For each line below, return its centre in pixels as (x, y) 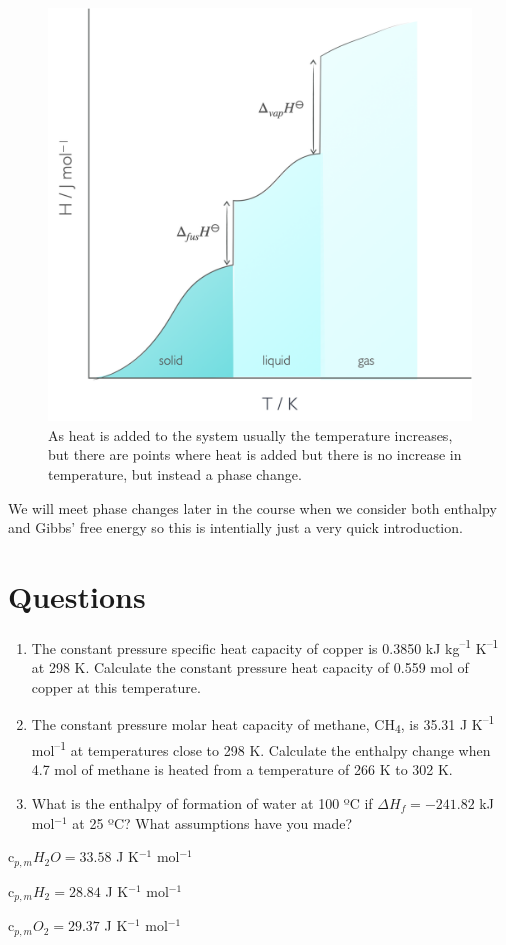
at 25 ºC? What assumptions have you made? (212, 822)
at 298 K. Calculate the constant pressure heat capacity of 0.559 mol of (250, 667)
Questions (77, 595)
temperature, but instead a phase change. (175, 474)
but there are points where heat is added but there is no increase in (255, 454)
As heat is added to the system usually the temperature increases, (250, 434)
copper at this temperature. (116, 686)
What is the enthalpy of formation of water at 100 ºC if (202, 802)
